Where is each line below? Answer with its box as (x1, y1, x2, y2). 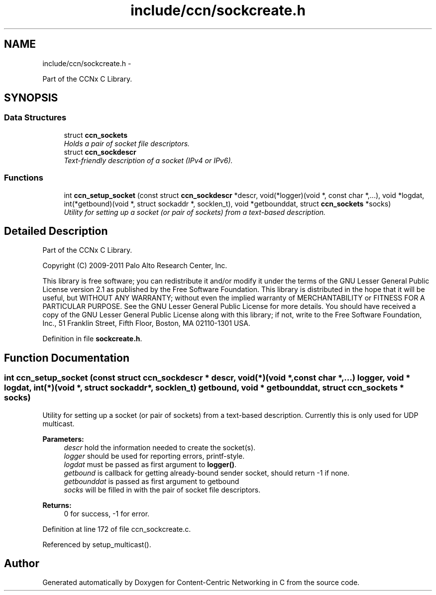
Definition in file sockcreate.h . (42, 334, 142, 343)
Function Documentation (4, 351, 129, 364)
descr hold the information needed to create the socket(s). (64, 443, 256, 452)
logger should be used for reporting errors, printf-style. (64, 451, 245, 460)
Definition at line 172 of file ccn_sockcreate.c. (42, 524, 191, 533)
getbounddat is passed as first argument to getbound (64, 477, 239, 486)
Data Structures (4, 112, 67, 123)
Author (4, 557, 39, 570)
